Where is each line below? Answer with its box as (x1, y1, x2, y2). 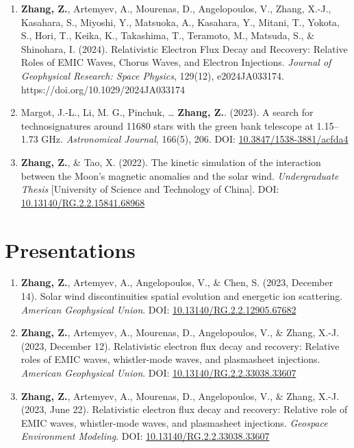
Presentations (5, 235, 136, 263)
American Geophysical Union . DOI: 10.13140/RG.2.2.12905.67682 (21, 302, 296, 316)
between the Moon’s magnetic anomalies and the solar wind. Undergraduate (21, 168, 339, 182)
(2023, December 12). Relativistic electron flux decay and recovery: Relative (21, 338, 340, 353)
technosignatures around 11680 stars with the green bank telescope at (21, 118, 314, 132)
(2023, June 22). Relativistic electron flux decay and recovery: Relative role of (21, 402, 348, 416)
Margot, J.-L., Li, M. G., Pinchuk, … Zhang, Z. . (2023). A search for (21, 105, 314, 119)
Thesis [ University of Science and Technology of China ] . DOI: (21, 182, 279, 196)
